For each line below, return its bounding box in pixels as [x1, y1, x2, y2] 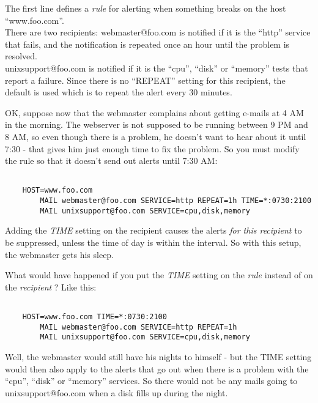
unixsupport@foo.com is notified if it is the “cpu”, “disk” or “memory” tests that [5, 61, 308, 74]
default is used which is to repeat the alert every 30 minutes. [5, 86, 232, 98]
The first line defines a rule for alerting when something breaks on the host [5, 2, 286, 14]
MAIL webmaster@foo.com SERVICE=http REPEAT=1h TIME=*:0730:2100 [40, 196, 312, 205]
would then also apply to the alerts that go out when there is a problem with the [5, 362, 309, 375]
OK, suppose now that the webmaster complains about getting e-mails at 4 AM [5, 106, 304, 119]
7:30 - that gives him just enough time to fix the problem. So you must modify [5, 142, 300, 155]
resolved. [5, 50, 38, 62]
